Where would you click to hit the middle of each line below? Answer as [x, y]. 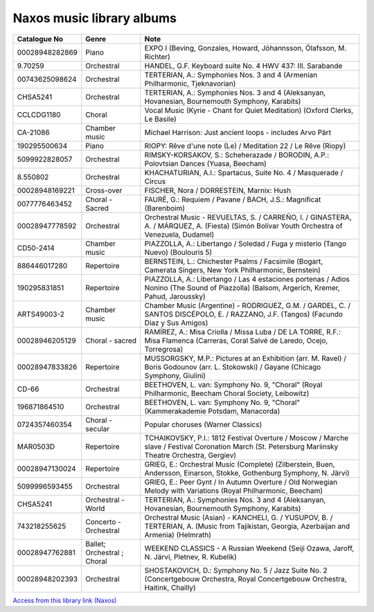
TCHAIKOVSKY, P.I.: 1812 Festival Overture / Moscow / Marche [247, 438]
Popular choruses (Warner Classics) [203, 424]
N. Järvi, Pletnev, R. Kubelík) [190, 557]
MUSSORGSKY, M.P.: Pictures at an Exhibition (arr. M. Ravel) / [245, 358]
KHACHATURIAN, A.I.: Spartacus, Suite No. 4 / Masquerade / [244, 172]
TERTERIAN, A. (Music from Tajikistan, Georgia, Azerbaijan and [247, 526]
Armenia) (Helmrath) [178, 534]
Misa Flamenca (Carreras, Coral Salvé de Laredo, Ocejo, [236, 341]
